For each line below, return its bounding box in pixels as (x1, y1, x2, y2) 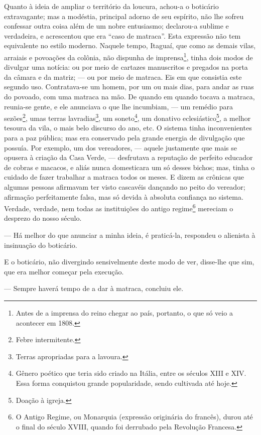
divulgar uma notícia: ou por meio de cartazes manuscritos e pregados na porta (4, 62, 248, 72)
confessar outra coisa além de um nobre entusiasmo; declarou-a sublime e (4, 21, 229, 31)
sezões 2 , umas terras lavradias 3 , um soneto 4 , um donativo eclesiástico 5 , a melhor (4, 111, 251, 123)
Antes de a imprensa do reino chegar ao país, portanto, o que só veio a (16, 308, 233, 318)
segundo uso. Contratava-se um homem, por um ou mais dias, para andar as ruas (4, 81, 254, 92)
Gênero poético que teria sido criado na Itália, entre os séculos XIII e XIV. (16, 368, 246, 378)
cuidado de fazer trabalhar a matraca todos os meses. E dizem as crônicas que (4, 172, 244, 182)
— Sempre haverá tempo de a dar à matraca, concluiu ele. (4, 283, 184, 294)
